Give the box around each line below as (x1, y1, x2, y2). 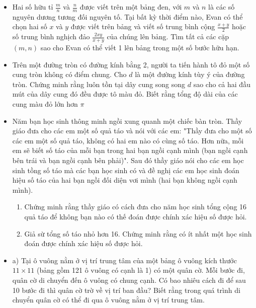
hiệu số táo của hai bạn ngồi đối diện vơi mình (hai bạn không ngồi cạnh (12, 175, 237, 185)
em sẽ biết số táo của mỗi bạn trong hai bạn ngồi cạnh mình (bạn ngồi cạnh (12, 145, 248, 156)
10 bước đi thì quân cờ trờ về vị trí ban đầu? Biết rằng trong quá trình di (12, 284, 240, 295)
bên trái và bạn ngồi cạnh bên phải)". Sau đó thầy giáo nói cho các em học (12, 155, 244, 166)
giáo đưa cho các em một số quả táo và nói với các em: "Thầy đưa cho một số (12, 125, 252, 136)
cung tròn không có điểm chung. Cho (12, 69, 127, 80)
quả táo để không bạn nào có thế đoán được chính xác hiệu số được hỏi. (24, 211, 247, 221)
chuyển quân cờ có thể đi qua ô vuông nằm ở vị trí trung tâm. (12, 294, 205, 305)
